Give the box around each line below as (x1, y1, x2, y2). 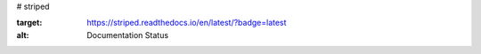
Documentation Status (86, 29, 169, 40)
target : (16, 18, 43, 28)
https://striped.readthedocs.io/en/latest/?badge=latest (86, 18, 287, 28)
